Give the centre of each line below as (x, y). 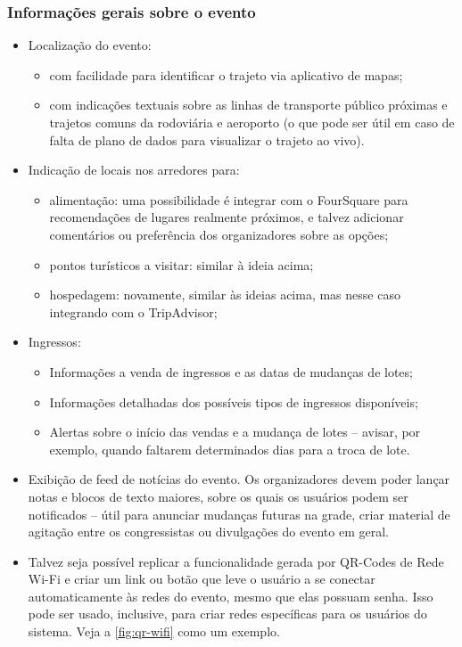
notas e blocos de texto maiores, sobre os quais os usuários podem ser (218, 496)
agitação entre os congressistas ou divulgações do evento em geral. (208, 532)
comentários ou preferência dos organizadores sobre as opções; (219, 234)
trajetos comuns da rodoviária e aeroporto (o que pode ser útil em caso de (252, 122)
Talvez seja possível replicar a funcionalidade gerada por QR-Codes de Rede (236, 561)
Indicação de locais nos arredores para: (134, 170)
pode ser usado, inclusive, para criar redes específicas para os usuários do (227, 614)
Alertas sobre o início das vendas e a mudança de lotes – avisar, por (235, 432)
